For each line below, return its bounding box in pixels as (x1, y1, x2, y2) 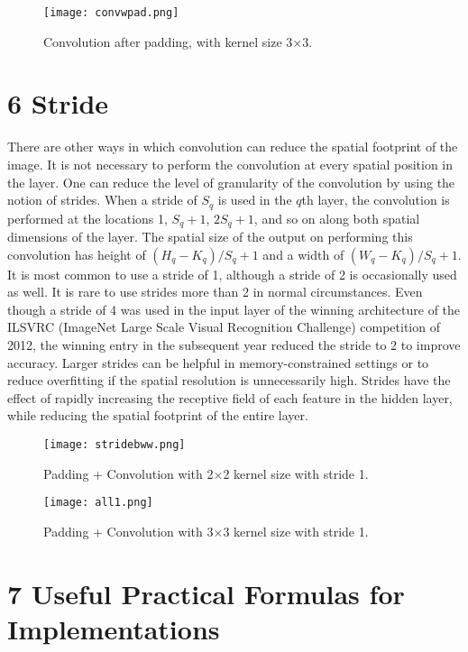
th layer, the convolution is (301, 190, 450, 209)
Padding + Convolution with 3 (43, 521, 214, 540)
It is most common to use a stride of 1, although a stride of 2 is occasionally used (7, 264, 457, 283)
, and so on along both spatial (253, 208, 420, 227)
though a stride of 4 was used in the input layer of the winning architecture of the (7, 299, 461, 318)
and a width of (262, 244, 344, 263)
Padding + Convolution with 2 (43, 464, 214, 482)
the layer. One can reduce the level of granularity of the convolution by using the (7, 172, 455, 191)
